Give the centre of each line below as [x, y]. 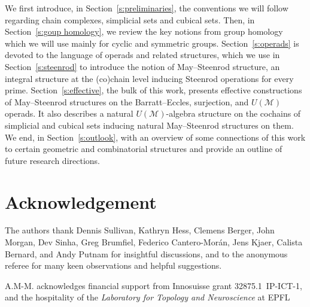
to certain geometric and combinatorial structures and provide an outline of [144, 149]
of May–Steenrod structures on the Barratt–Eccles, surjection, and [127, 101]
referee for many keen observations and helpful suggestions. [113, 265]
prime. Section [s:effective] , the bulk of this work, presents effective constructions [154, 90]
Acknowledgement [81, 201]
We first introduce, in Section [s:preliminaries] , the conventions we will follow [147, 8]
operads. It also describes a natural [69, 113]
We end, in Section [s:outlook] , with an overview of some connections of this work [155, 137]
